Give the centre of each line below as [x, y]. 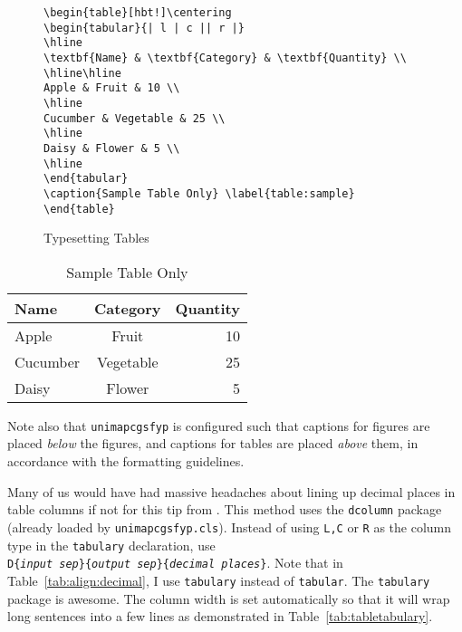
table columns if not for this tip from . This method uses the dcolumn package [225, 509]
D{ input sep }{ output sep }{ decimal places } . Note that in [175, 563]
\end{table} [79, 209]
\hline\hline [82, 73]
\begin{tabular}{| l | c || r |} [144, 28]
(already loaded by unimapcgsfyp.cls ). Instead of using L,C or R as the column [230, 527]
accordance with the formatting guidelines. [126, 461]
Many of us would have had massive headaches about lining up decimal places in [231, 491]
